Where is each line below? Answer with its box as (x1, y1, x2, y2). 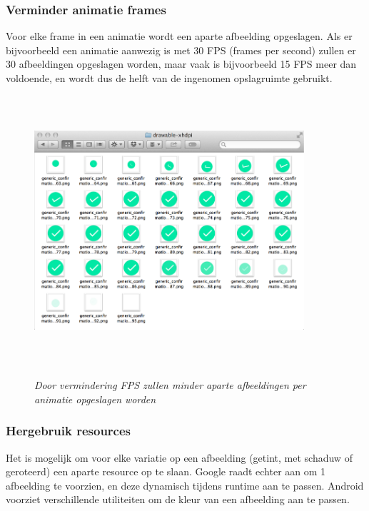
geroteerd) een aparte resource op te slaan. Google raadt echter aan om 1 (6, 464, 326, 479)
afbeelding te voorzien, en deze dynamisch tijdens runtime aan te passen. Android (6, 477, 364, 492)
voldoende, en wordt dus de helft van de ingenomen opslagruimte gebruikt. (6, 71, 333, 85)
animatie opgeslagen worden (34, 391, 156, 406)
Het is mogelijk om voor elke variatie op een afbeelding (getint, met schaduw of (6, 450, 353, 465)
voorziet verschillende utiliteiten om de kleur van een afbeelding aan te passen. (6, 492, 350, 507)
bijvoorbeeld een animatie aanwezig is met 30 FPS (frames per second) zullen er (6, 42, 356, 57)
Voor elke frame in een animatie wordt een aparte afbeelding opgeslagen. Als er (6, 29, 353, 44)
